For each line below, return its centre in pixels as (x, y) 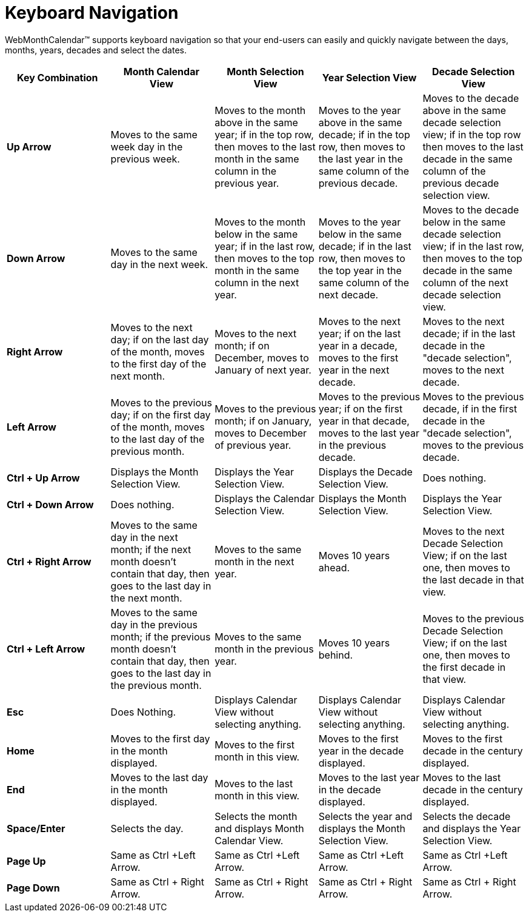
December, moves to (262, 358)
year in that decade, (364, 421)
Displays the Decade (365, 472)
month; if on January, (263, 421)
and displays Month (259, 828)
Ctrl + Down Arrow (50, 504)
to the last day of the (158, 439)
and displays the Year (472, 828)
